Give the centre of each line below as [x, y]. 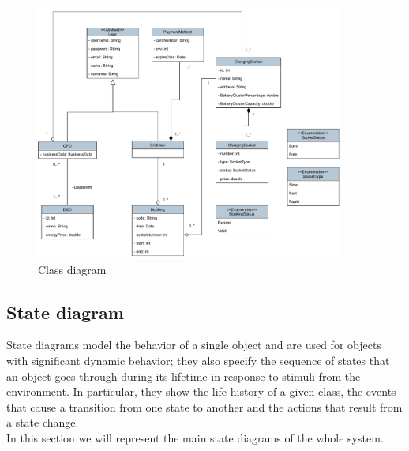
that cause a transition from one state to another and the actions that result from [204, 406]
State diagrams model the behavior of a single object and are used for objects [194, 345]
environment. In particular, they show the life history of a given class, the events [201, 391]
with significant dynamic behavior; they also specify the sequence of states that [198, 360]
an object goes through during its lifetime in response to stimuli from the [184, 376]
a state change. [43, 422]
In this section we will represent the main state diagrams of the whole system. [195, 437]
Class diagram [72, 269]
